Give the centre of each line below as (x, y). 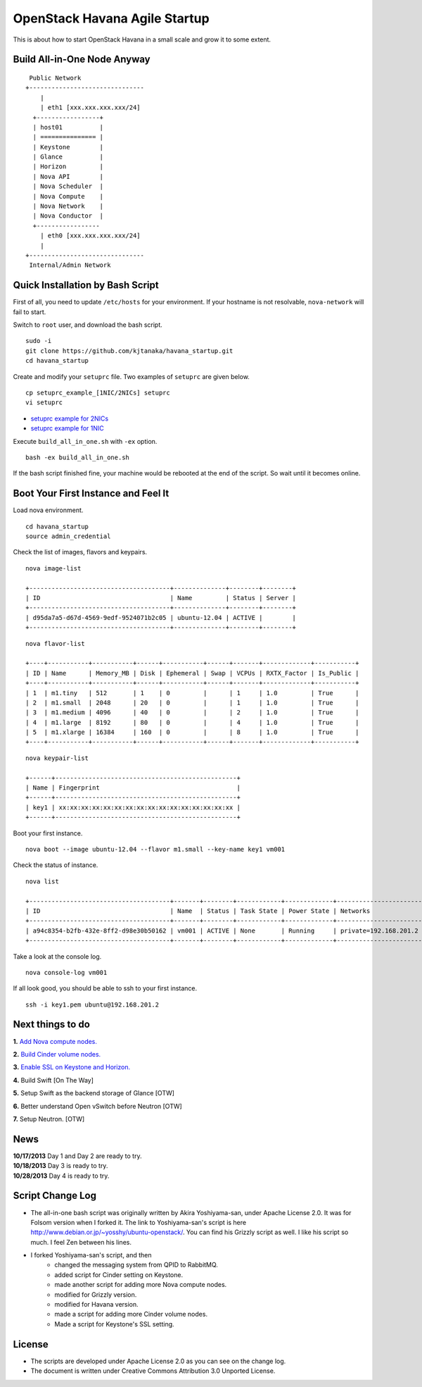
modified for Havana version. (96, 1305)
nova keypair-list (57, 758)
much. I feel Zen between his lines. (81, 1242)
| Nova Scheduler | (68, 186)
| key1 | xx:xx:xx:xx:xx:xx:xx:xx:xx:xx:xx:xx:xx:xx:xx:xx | (133, 807)
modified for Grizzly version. (96, 1294)
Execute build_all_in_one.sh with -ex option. (85, 441)
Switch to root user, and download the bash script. (88, 325)
